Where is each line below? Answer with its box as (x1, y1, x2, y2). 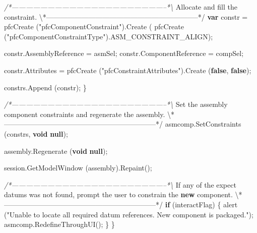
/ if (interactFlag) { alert (159, 199, 238, 209)
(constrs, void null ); (4, 128, 68, 139)
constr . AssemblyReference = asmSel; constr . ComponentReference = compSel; (4, 48, 244, 59)
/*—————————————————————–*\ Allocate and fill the (4, 2, 237, 12)
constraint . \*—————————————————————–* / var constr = (4, 11, 248, 22)
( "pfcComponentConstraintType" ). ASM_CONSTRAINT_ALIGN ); (4, 31, 213, 41)
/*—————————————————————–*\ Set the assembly (4, 99, 228, 109)
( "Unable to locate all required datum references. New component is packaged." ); (4, 209, 253, 219)
